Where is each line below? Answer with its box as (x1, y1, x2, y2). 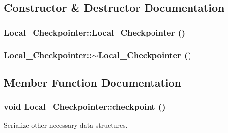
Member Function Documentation (4, 74, 182, 89)
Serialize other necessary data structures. (4, 120, 128, 130)
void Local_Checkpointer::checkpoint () (4, 100, 166, 113)
